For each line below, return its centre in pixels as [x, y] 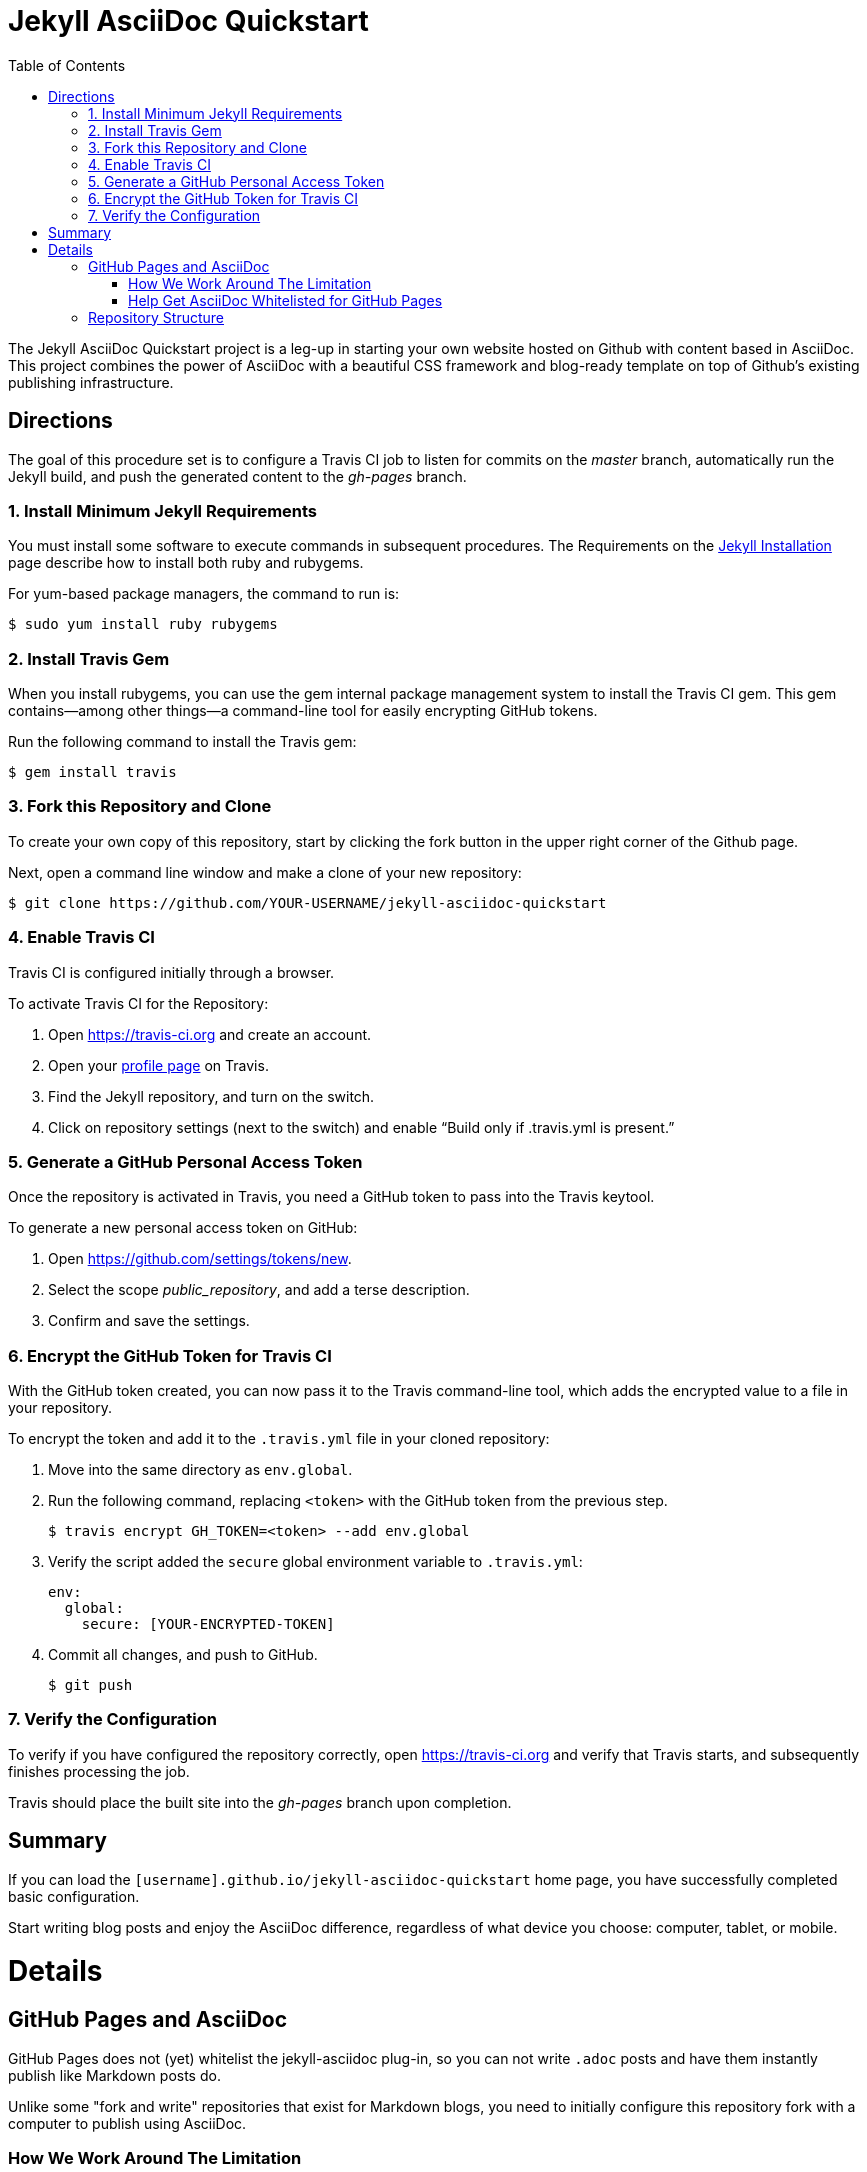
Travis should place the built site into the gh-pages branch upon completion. [260, 1802]
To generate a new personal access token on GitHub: [183, 1228]
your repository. [60, 1408]
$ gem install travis [92, 772]
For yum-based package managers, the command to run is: [204, 594]
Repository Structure [156, 317]
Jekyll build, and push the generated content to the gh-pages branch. [237, 476]
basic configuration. [74, 1896]
